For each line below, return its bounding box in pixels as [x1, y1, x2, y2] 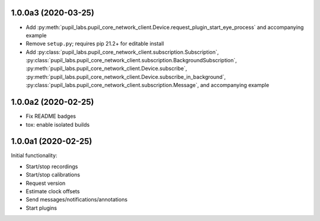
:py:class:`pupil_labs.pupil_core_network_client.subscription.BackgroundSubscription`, [25, 57, 237, 64]
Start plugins [25, 204, 57, 212]
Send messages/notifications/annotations [25, 196, 127, 203]
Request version [25, 180, 66, 187]
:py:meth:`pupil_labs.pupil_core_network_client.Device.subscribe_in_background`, [25, 73, 226, 80]
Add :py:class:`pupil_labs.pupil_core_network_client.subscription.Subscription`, [25, 48, 219, 56]
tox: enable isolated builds [25, 121, 90, 128]
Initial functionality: [11, 152, 57, 159]
